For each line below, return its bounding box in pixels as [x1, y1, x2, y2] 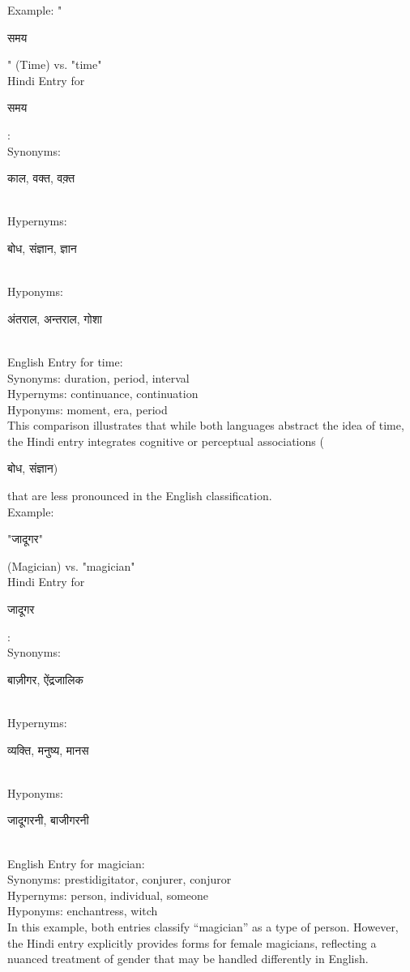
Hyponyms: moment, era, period [7, 400, 168, 417]
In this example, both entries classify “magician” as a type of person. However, [7, 918, 399, 935]
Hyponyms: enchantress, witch [7, 902, 158, 919]
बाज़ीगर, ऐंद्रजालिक [7, 670, 83, 687]
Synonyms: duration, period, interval [7, 369, 190, 386]
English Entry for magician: [7, 854, 145, 871]
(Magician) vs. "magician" [7, 557, 135, 574]
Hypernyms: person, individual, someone [7, 886, 209, 903]
